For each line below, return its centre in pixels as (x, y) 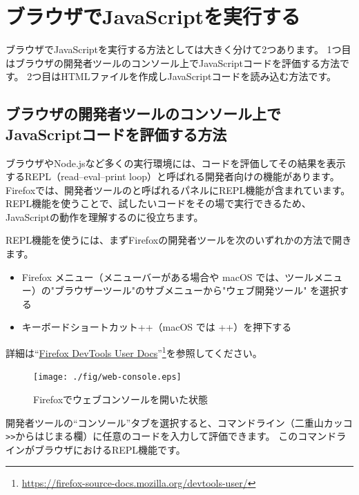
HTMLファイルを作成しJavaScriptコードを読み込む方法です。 (199, 76)
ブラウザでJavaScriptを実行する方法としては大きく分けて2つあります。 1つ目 (178, 49)
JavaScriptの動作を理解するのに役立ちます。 (105, 216)
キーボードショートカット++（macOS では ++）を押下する (157, 327)
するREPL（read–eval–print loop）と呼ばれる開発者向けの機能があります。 (173, 176)
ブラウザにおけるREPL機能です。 (110, 449)
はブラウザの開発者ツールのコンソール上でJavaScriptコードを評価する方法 (173, 62)
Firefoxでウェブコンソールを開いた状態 (121, 399)
